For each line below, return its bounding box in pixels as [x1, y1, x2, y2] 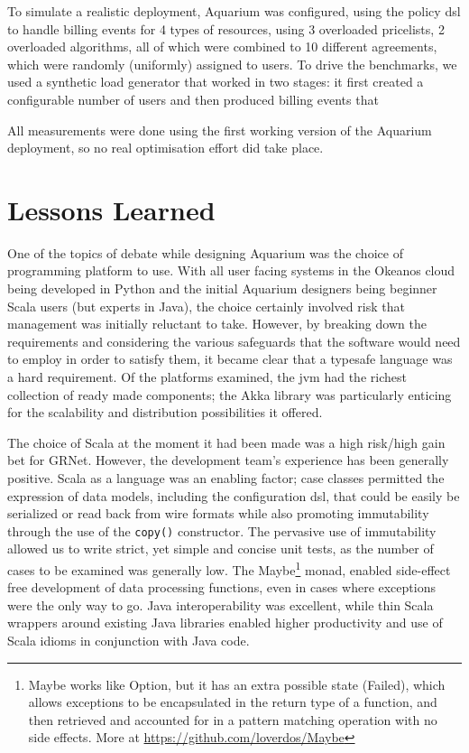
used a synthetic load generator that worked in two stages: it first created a [7, 72, 424, 91]
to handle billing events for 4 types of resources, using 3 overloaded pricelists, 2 [7, 19, 445, 38]
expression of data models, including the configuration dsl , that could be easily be [7, 486, 460, 505]
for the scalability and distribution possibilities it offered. [7, 403, 323, 422]
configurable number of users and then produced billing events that [7, 89, 379, 108]
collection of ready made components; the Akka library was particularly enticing [7, 385, 452, 404]
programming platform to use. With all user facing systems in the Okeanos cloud [7, 261, 455, 280]
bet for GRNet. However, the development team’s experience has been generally [7, 451, 449, 469]
